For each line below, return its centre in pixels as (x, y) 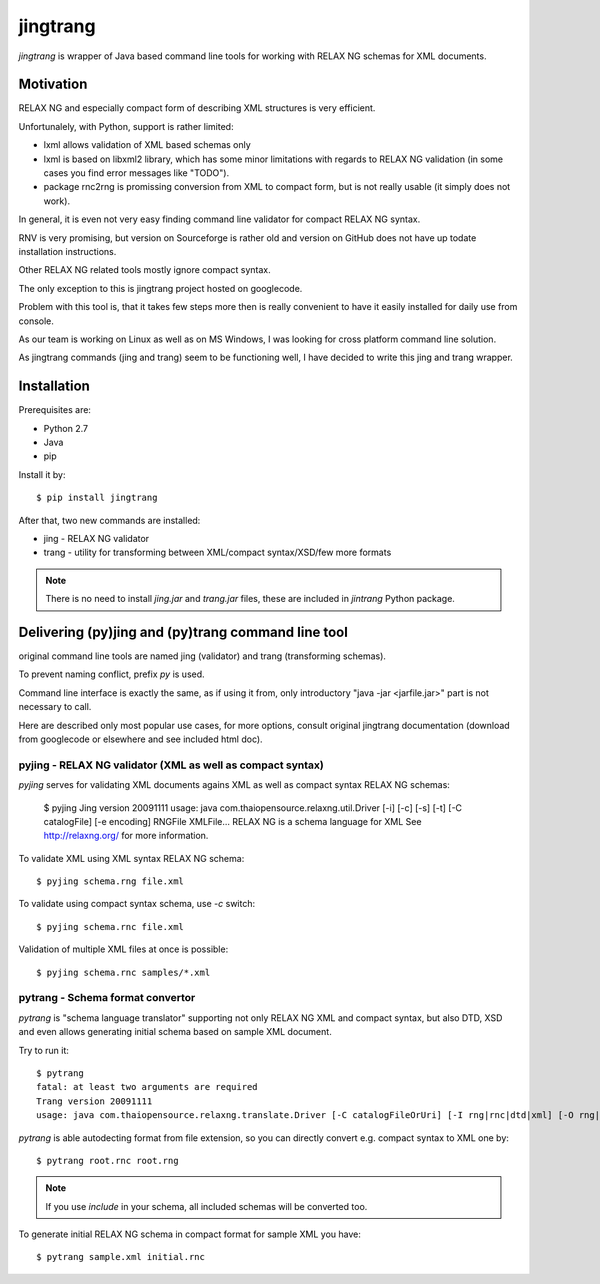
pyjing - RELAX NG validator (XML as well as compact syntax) (171, 765)
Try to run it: (44, 1050)
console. (36, 321)
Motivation (53, 84)
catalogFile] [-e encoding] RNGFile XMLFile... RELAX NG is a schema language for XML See (232, 821)
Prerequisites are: (55, 410)
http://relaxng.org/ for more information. (126, 836)
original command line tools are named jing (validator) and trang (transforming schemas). (202, 656)
